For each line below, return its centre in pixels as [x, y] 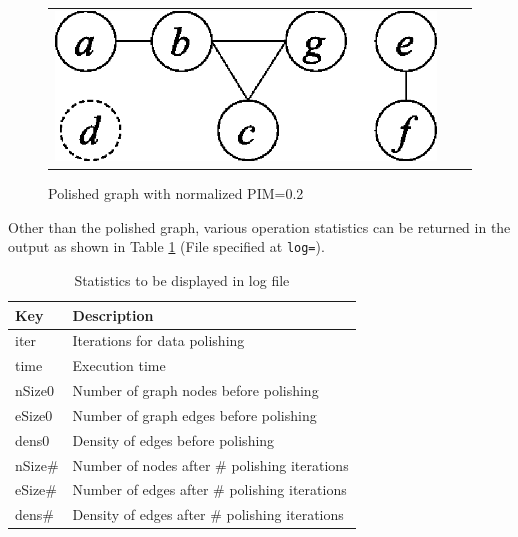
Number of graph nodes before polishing [195, 390]
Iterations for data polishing [158, 340]
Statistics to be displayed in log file [182, 279]
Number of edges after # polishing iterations [209, 489]
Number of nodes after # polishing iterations [210, 464]
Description [113, 314]
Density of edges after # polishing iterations [208, 514]
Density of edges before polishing [173, 439]
